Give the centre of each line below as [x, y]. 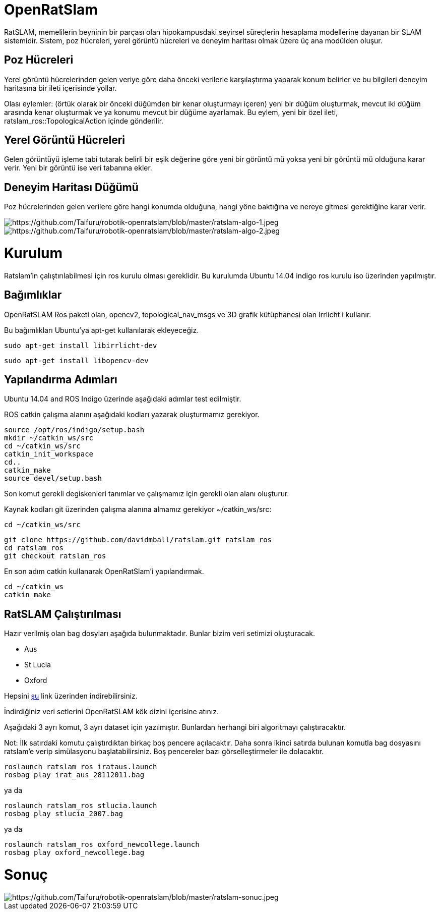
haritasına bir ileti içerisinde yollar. [60, 88]
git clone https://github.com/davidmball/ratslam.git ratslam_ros [138, 540]
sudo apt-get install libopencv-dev [76, 360]
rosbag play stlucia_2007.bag [64, 814]
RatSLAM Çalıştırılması [63, 614]
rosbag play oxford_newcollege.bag [74, 853]
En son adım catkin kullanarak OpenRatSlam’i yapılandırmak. [104, 572]
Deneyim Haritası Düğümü [71, 187]
